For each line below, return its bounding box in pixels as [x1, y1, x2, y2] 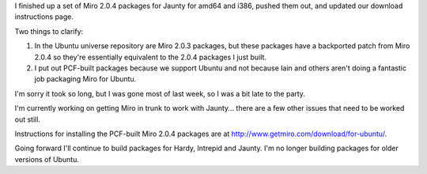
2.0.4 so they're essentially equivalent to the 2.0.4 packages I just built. [34, 52, 266, 62]
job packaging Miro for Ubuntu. [34, 74, 137, 84]
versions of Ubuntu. [14, 154, 79, 164]
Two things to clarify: [14, 26, 84, 36]
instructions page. [14, 12, 74, 21]
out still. [14, 115, 41, 124]
